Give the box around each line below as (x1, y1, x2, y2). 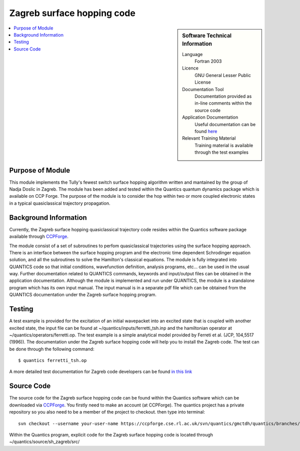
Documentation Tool (182, 86, 224, 92)
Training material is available (194, 142, 253, 148)
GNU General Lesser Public (194, 72, 251, 78)
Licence (182, 65, 198, 71)
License (194, 79, 211, 85)
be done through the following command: (9, 346, 94, 352)
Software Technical (182, 32, 232, 39)
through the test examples (194, 149, 248, 155)
